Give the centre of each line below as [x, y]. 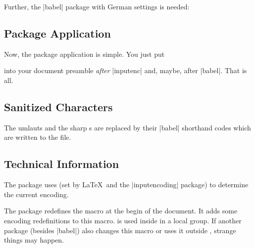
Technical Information [62, 164]
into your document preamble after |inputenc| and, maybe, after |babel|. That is [126, 70]
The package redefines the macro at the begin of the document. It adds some [121, 211]
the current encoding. [36, 194]
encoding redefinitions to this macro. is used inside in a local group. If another [123, 220]
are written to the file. [38, 137]
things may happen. [34, 240]
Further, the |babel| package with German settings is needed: [97, 6]
